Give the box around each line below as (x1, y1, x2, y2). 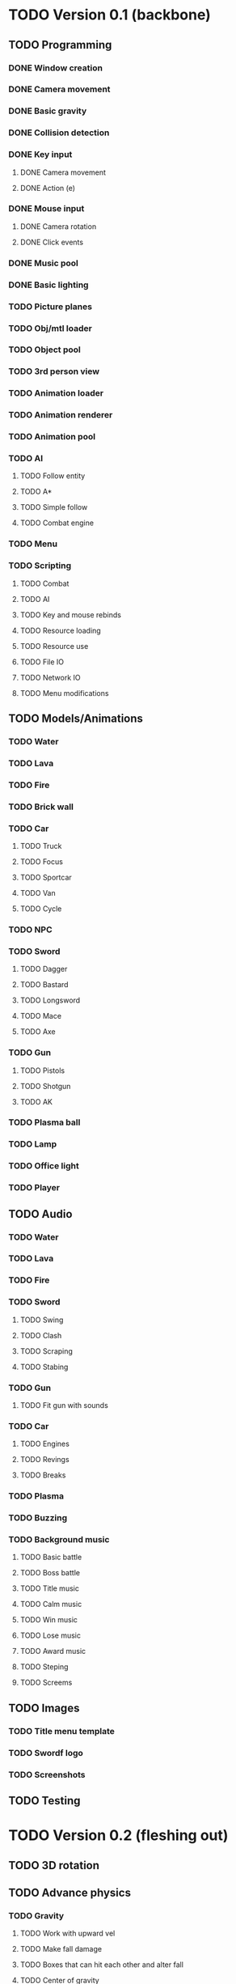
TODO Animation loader (8, 388, 103, 399)
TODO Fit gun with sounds (19, 1401, 109, 1410)
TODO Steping (19, 1662, 69, 1672)
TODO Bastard (19, 980, 69, 990)
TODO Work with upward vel (19, 1928, 116, 1939)
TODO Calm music (19, 1600, 82, 1609)
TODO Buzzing (8, 1512, 68, 1524)
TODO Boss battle (19, 1568, 81, 1578)
